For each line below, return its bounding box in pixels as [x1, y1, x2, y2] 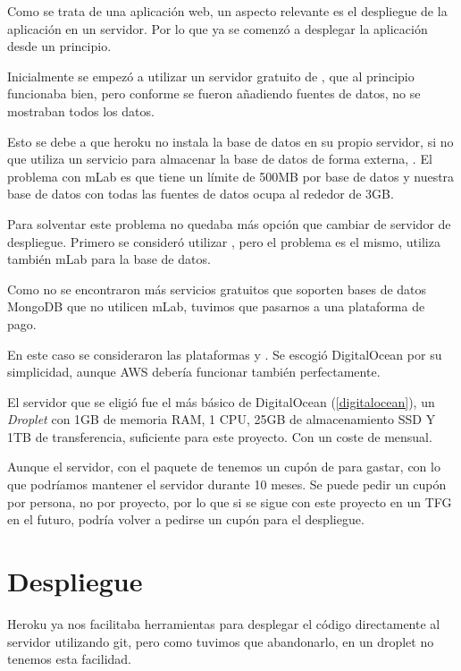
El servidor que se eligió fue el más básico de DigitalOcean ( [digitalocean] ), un [7, 392, 435, 411]
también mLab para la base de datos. [7, 250, 211, 268]
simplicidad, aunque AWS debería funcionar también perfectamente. [7, 362, 381, 381]
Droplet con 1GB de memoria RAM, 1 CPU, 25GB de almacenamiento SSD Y [7, 410, 436, 429]
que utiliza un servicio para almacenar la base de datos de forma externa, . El [7, 149, 432, 168]
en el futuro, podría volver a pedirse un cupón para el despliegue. [7, 510, 365, 529]
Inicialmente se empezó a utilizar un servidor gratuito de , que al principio [7, 66, 415, 85]
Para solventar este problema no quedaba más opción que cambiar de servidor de [7, 214, 451, 233]
